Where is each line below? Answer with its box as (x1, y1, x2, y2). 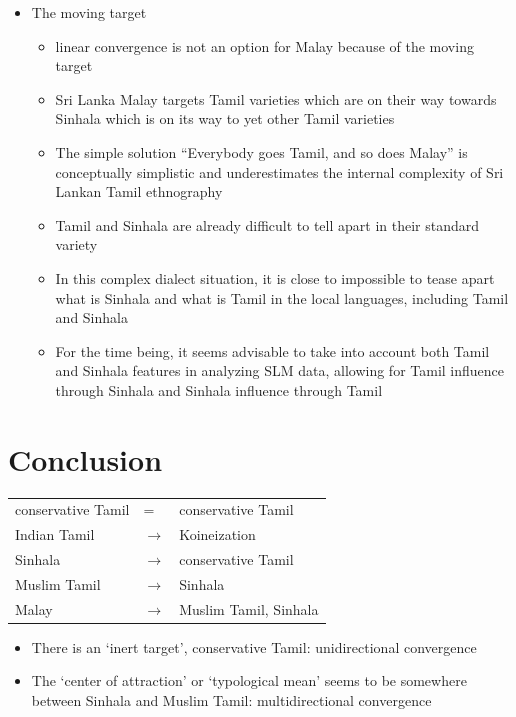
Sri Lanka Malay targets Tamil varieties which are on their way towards (55, 88, 497, 109)
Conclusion (8, 438, 163, 479)
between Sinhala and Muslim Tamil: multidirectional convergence (31, 690, 432, 711)
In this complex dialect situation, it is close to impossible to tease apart (55, 267, 495, 288)
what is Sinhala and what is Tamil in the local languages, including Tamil (55, 287, 509, 308)
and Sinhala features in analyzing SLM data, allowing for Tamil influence (55, 360, 505, 381)
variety (55, 234, 98, 255)
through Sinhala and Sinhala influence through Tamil (55, 379, 383, 400)
